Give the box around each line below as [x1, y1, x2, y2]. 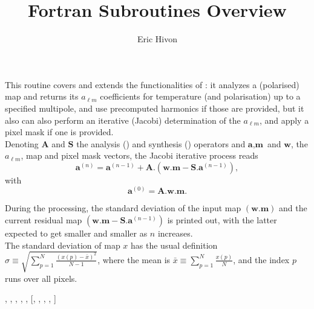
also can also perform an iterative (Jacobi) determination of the [5, 113, 241, 126]
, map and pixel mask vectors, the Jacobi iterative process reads [21, 149, 258, 162]
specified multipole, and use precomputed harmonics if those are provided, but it [5, 101, 304, 114]
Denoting [5, 137, 39, 150]
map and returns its [5, 90, 79, 103]
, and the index [233, 253, 290, 266]
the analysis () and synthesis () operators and [76, 137, 246, 150]
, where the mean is [97, 253, 171, 266]
